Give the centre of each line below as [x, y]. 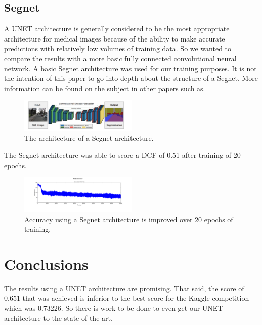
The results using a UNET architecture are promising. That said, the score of [124, 288]
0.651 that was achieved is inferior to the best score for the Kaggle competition [127, 298]
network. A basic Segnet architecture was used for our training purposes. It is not [130, 68]
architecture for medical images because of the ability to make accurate [115, 38]
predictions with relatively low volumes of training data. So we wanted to [118, 48]
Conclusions [46, 263]
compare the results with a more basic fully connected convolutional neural [120, 58]
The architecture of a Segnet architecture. [89, 138]
